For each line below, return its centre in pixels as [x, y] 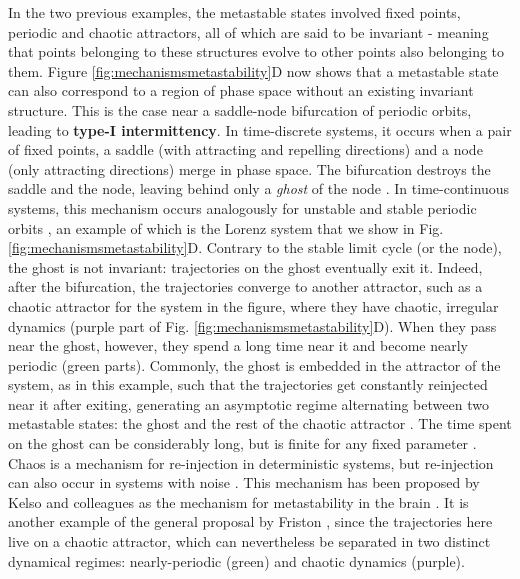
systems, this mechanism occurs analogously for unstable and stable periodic [242, 207]
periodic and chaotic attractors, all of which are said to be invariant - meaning [248, 31]
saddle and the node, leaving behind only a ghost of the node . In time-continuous [259, 188]
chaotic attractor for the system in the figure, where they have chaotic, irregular [253, 305]
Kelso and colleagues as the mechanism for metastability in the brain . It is [238, 501]
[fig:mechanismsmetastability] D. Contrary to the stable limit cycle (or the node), [255, 247]
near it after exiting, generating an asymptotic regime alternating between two [248, 403]
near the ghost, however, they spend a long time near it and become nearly [238, 345]
